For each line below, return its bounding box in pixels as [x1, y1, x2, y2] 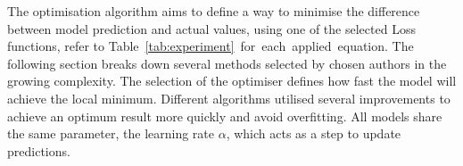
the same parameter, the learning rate [7, 124, 214, 143]
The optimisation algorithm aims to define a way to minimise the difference [7, 2, 420, 20]
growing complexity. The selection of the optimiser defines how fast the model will [7, 71, 457, 90]
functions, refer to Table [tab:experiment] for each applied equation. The [7, 37, 414, 55]
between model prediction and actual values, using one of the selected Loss [7, 19, 416, 37]
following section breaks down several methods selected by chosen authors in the [7, 54, 447, 72]
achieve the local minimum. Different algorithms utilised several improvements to [7, 88, 451, 107]
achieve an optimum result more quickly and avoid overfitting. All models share [7, 106, 442, 125]
